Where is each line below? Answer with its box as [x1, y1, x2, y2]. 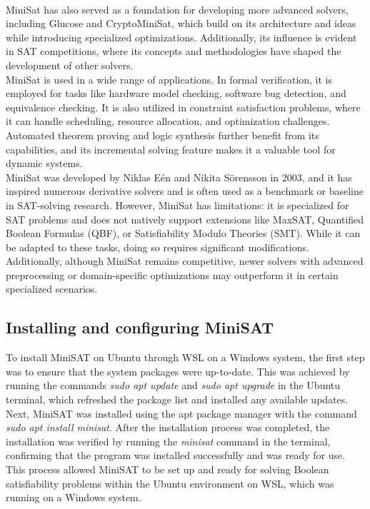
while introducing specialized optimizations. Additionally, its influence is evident [6, 29, 357, 44]
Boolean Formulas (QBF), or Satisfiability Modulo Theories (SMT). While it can [6, 226, 361, 241]
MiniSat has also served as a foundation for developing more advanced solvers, [6, 1, 349, 16]
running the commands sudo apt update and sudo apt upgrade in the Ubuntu [6, 378, 341, 393]
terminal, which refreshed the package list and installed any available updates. [6, 392, 349, 407]
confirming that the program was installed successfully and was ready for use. [6, 448, 346, 463]
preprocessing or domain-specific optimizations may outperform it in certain [6, 267, 339, 282]
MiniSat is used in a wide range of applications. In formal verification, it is [6, 71, 333, 86]
